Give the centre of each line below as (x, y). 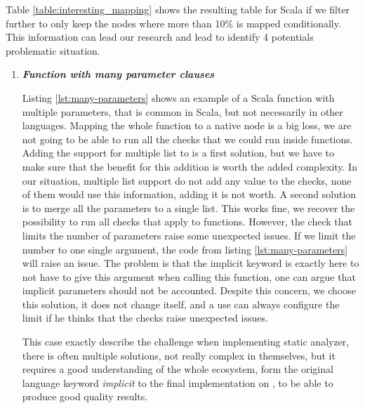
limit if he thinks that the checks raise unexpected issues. (145, 318)
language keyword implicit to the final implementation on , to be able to (178, 382)
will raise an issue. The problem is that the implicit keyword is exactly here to (191, 263)
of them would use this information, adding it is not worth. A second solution (189, 194)
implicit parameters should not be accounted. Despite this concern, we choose (189, 290)
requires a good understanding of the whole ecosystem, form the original (178, 369)
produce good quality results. (85, 396)
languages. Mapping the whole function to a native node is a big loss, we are (187, 125)
